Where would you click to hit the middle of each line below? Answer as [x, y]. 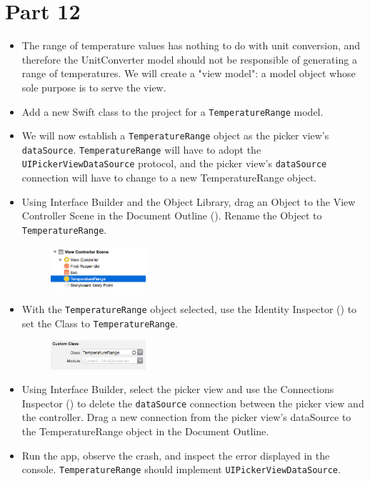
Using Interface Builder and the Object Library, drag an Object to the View [189, 201]
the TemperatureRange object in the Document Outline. [145, 431]
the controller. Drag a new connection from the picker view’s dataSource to [186, 417]
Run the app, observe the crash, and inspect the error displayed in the [176, 455]
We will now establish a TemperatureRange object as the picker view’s [175, 135]
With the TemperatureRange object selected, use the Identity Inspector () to [189, 309]
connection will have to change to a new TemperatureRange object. [169, 178]
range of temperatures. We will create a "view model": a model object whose [189, 73]
